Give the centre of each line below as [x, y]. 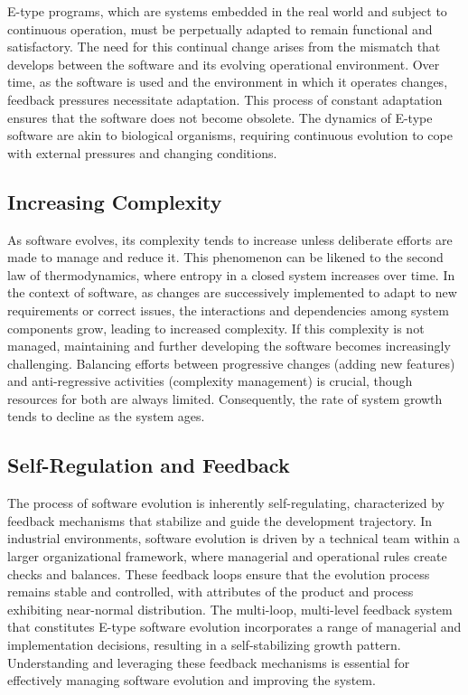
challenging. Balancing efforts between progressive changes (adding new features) [231, 363]
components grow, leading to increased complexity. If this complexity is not [216, 328]
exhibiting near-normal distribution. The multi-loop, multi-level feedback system [230, 609]
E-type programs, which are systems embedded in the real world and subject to [227, 11]
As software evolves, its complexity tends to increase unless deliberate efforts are [230, 239]
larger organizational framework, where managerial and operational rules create [227, 556]
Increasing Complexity [115, 201]
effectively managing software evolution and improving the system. [192, 680]
